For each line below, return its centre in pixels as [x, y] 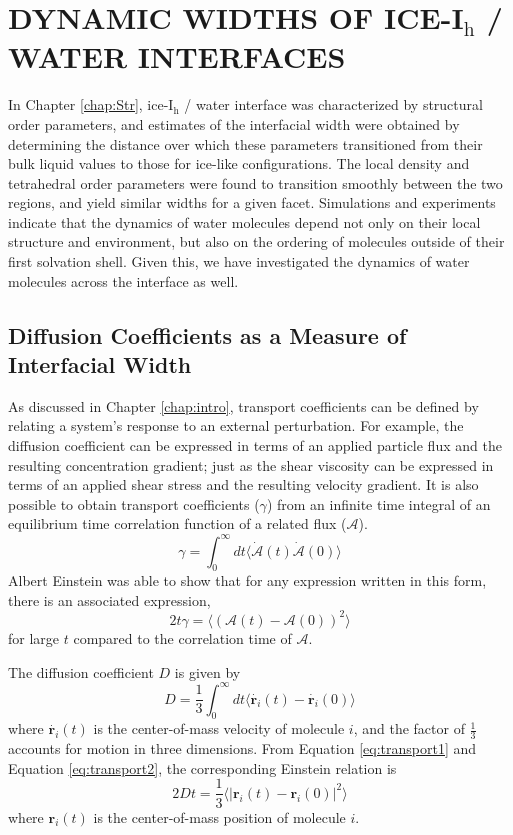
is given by [207, 671]
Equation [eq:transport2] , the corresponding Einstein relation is [202, 767]
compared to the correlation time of [182, 637]
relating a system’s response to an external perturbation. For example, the [236, 425]
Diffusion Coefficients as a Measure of [207, 334]
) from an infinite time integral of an [378, 503]
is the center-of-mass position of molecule [219, 816]
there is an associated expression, [109, 599]
